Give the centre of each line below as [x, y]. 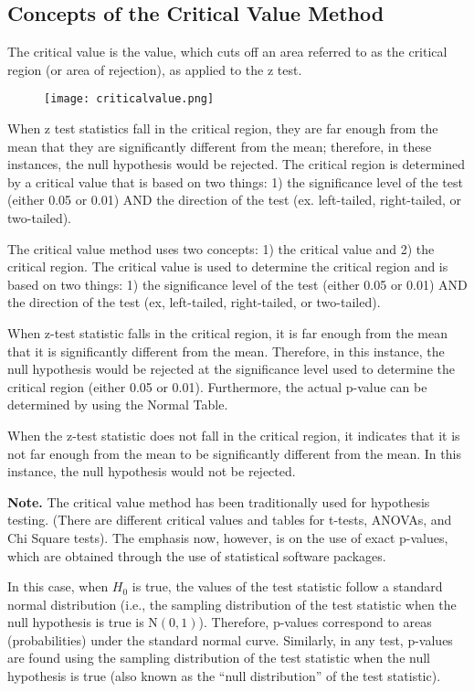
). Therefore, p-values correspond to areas [315, 622]
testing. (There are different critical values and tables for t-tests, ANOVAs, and [230, 520]
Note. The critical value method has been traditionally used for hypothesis [219, 501]
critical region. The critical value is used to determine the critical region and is [228, 266]
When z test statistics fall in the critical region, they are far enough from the [223, 128]
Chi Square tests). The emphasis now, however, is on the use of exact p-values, [228, 537]
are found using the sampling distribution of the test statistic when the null [219, 658]
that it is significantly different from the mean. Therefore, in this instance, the [226, 351]
